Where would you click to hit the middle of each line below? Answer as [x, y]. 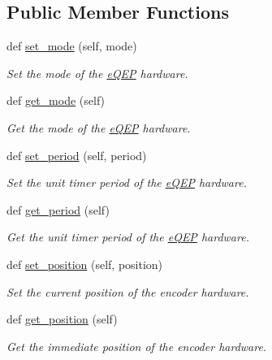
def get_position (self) [62, 319]
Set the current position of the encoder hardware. [128, 291]
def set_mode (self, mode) [72, 46]
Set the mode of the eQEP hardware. [97, 73]
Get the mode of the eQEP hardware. [99, 127]
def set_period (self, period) [77, 155]
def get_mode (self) [56, 100]
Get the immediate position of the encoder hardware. [137, 346]
